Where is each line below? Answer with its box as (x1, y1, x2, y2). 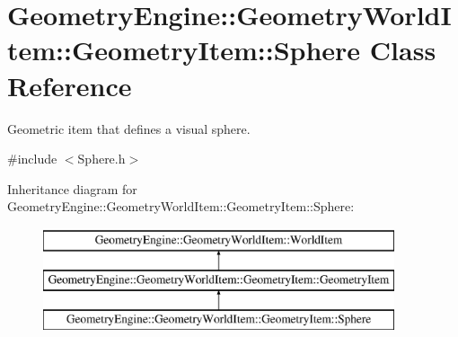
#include (7, 149, 57, 168)
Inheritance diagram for (7, 179, 137, 198)
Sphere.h (77, 149, 126, 168)
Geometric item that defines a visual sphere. (7, 119, 251, 137)
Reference (7, 67, 132, 103)
